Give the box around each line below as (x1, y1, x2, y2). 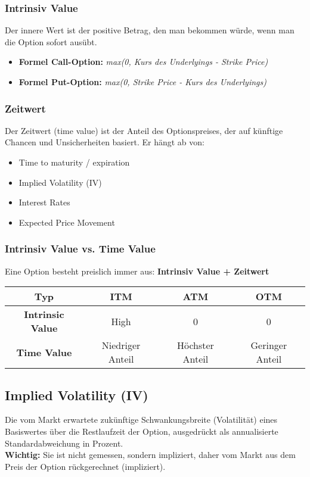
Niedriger (101, 338, 141, 353)
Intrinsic (24, 307, 64, 322)
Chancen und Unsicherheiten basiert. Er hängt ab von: (5, 136, 204, 148)
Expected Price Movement (18, 216, 115, 228)
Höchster (176, 338, 214, 353)
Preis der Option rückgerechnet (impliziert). (5, 460, 166, 472)
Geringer (250, 338, 287, 353)
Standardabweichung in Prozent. (5, 437, 123, 449)
